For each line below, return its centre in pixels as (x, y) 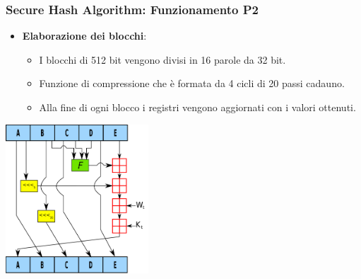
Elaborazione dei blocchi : (84, 36)
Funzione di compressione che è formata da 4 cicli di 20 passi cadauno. (192, 83)
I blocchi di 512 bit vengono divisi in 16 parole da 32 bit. (162, 59)
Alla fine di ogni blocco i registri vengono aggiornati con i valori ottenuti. (197, 107)
